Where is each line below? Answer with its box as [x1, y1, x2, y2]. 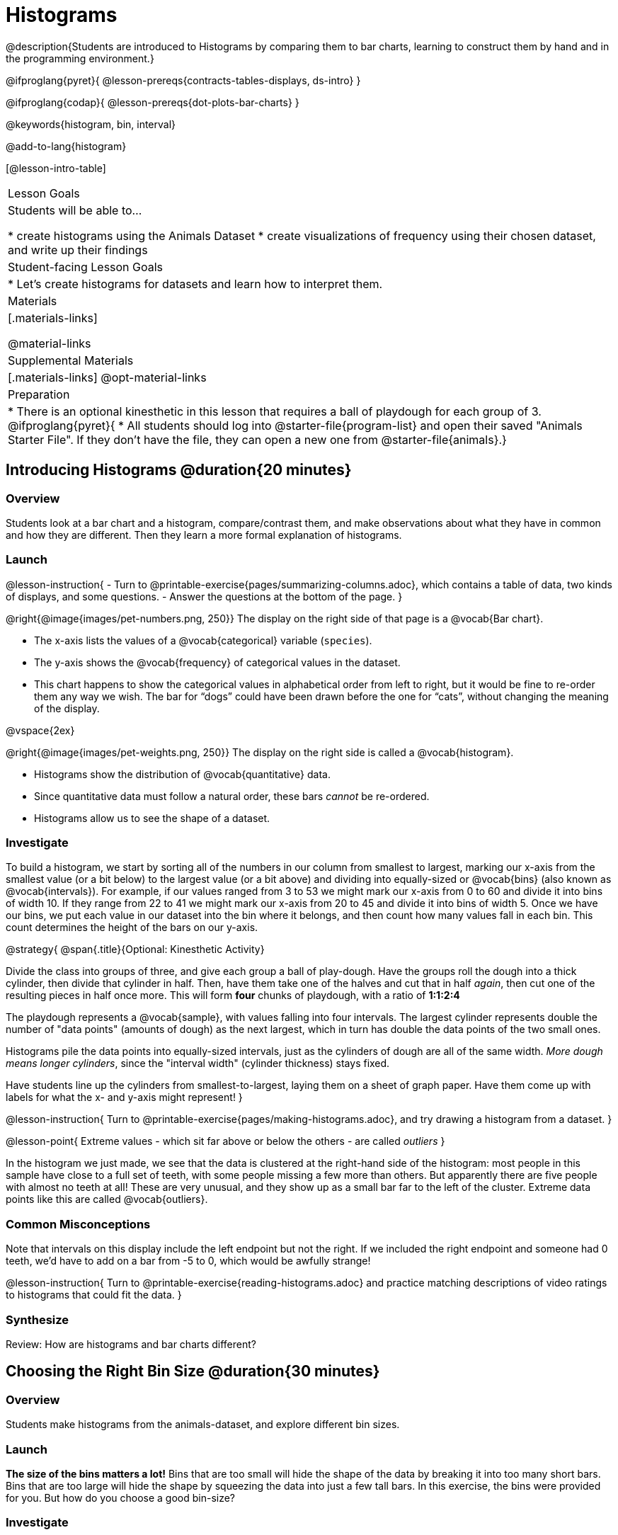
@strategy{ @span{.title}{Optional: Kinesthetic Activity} [6, 943, 265, 956]
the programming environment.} [6, 52, 154, 64]
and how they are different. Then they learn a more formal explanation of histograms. [6, 528, 402, 541]
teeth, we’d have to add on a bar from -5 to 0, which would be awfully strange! [6, 1255, 371, 1267]
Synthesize [6, 1312, 69, 1327]
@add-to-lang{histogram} [6, 139, 127, 152]
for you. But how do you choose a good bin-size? [6, 1491, 236, 1504]
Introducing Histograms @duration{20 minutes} [6, 461, 352, 479]
